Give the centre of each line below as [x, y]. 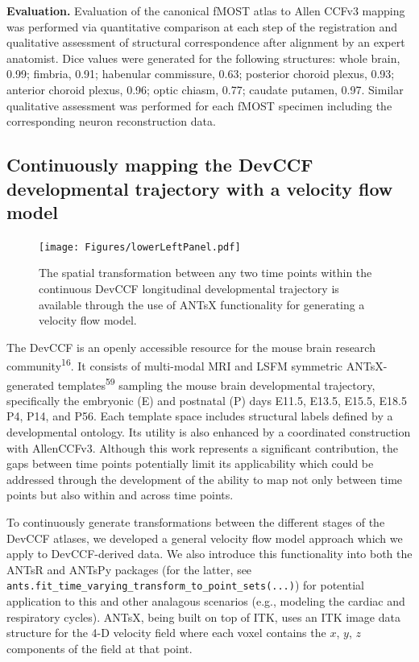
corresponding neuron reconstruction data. [111, 121]
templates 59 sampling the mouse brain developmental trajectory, [216, 383]
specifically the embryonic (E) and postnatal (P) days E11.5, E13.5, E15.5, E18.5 [207, 400]
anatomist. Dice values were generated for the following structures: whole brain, [203, 58]
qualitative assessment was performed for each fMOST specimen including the [199, 105]
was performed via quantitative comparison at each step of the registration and [202, 26]
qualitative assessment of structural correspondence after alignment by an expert [206, 42]
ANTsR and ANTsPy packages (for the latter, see [129, 569]
